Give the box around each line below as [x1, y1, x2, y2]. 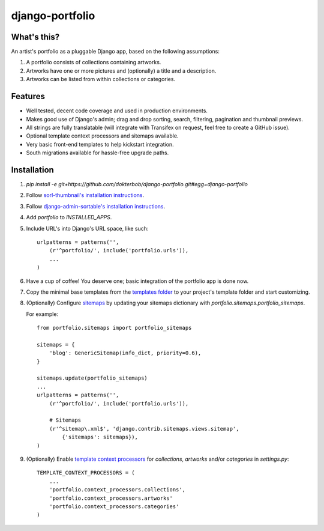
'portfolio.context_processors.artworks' [49, 494, 173, 502]
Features [11, 91, 45, 102]
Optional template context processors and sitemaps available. [26, 132, 179, 139]
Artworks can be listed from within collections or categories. [26, 76, 176, 83]
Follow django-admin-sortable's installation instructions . [26, 202, 166, 210]
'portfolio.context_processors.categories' [49, 503, 179, 510]
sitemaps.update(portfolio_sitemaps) [37, 375, 148, 381]
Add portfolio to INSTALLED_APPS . [26, 214, 112, 221]
